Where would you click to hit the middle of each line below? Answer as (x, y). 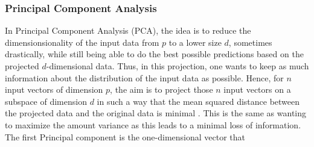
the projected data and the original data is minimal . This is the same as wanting (156, 113)
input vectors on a (257, 89)
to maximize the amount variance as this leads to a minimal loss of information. (153, 124)
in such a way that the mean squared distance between (198, 101)
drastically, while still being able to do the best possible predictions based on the (154, 54)
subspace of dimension (46, 101)
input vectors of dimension (54, 89)
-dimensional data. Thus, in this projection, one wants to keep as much (178, 66)
